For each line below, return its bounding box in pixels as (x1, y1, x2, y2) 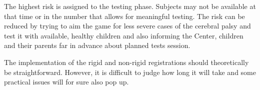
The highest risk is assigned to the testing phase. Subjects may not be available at (4, 1, 256, 11)
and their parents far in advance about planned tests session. (4, 40, 190, 50)
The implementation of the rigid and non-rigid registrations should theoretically (4, 56, 249, 67)
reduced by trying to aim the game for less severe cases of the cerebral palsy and (4, 20, 251, 31)
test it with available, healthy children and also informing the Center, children (4, 30, 243, 40)
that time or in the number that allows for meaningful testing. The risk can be (4, 10, 245, 21)
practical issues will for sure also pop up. (4, 76, 129, 87)
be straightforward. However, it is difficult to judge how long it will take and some (4, 66, 256, 77)
